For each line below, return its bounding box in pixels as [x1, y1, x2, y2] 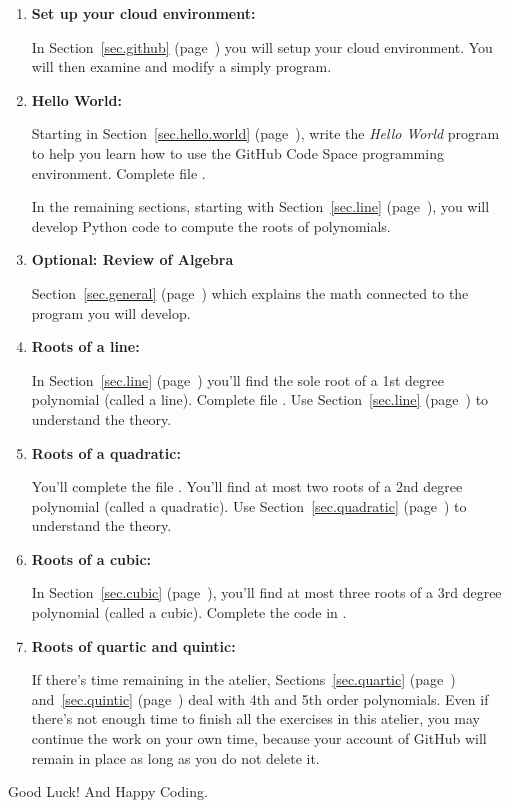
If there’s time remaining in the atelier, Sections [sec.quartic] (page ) [31, 669, 456, 690]
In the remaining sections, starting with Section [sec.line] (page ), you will [31, 196, 490, 217]
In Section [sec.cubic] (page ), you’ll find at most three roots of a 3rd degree [31, 582, 502, 603]
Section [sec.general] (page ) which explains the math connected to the [31, 282, 469, 303]
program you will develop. [31, 302, 191, 323]
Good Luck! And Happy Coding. [8, 781, 208, 802]
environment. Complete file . [31, 162, 206, 183]
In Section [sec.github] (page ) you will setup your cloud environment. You [31, 36, 493, 57]
